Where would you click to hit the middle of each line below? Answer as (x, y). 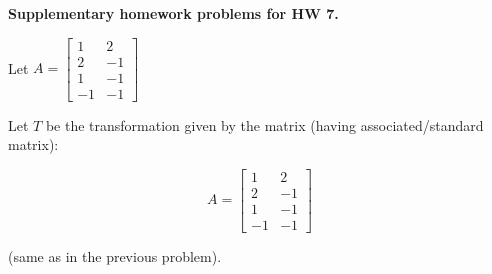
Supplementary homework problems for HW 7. (173, 13)
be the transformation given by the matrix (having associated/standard (264, 124)
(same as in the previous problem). (115, 256)
